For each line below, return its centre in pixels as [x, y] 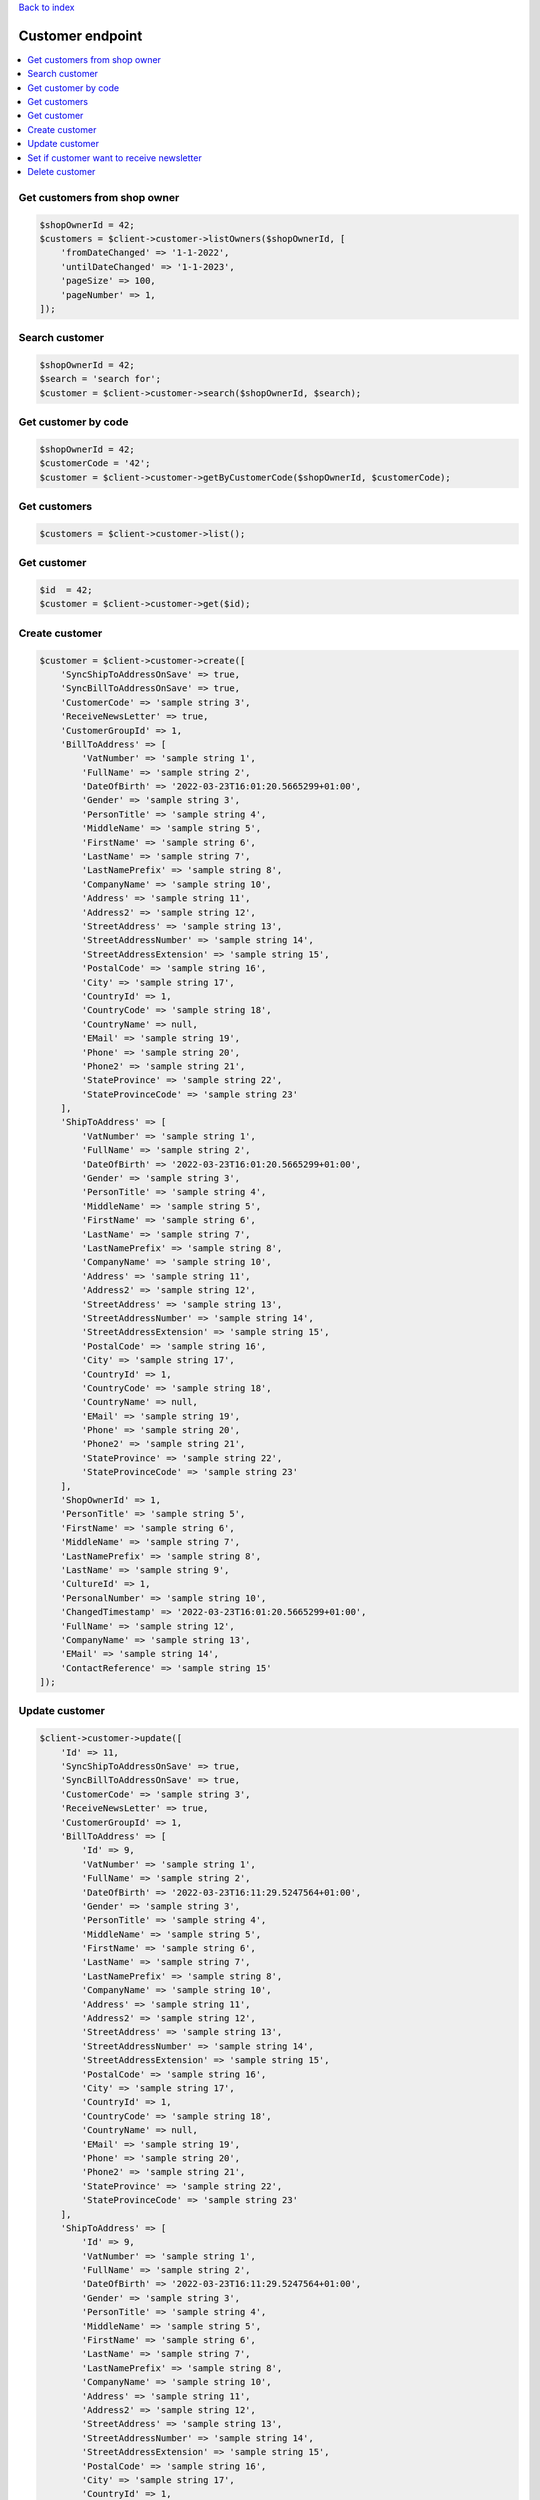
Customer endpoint [80, 35]
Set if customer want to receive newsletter [114, 157]
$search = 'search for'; [100, 379]
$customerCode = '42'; [95, 463]
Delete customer [61, 172]
